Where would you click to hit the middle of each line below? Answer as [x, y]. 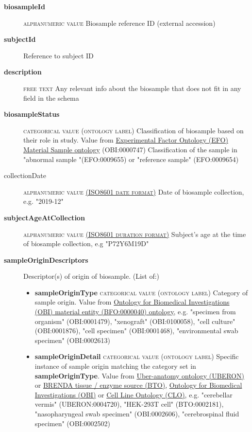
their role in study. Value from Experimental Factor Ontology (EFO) [126, 140]
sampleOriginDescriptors [46, 260]
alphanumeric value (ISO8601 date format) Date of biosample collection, [134, 191]
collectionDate [25, 175]
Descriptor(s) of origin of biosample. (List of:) [92, 276]
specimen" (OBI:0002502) [73, 423]
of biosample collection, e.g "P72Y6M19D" [86, 243]
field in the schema [51, 98]
